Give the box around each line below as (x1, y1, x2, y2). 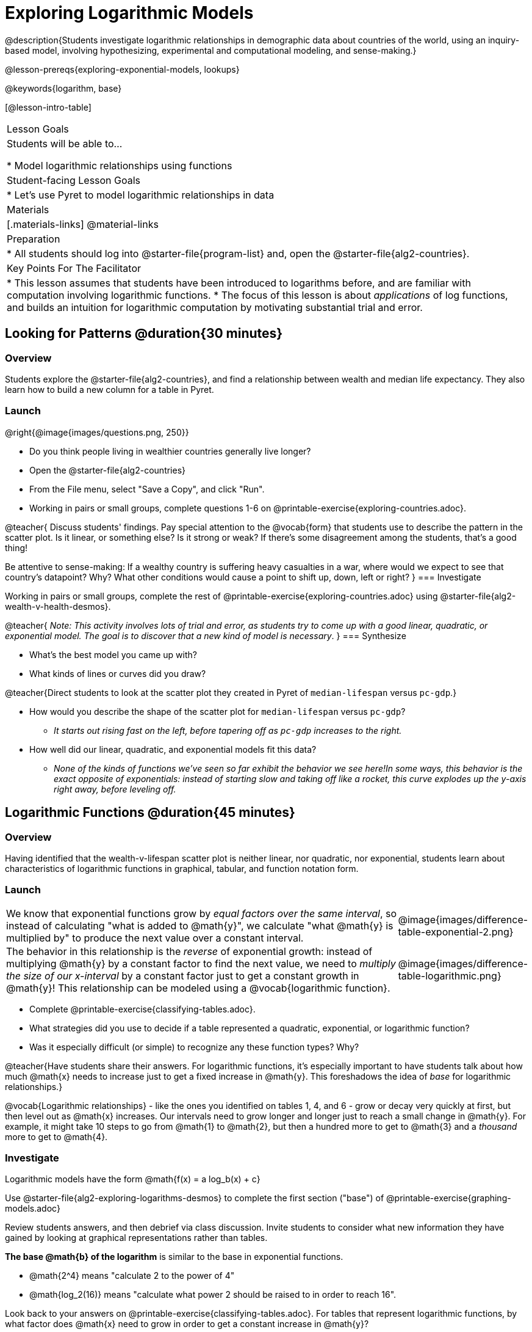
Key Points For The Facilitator (7, 262, 142, 274)
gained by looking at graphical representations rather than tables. (5, 1232, 268, 1243)
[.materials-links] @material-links (7, 218, 159, 230)
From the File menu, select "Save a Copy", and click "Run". (29, 483, 265, 494)
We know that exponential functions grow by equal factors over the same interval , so (6, 907, 397, 920)
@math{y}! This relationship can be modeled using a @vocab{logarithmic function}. (6, 981, 390, 994)
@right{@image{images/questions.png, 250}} (5, 426, 189, 437)
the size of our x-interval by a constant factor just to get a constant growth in (6, 969, 359, 982)
